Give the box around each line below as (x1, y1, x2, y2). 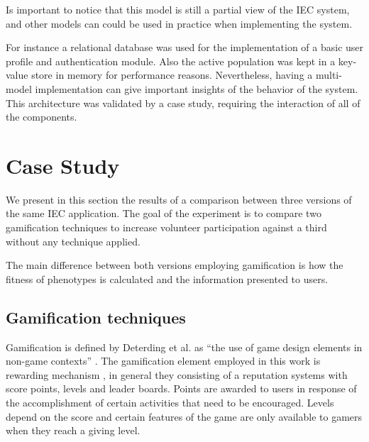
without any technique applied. (6, 233, 141, 248)
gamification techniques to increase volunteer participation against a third (6, 220, 327, 235)
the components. (6, 109, 77, 124)
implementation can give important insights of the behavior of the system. (35, 81, 358, 96)
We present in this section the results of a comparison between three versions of (6, 192, 352, 206)
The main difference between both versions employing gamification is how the (6, 258, 343, 272)
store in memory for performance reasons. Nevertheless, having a (31, 67, 313, 82)
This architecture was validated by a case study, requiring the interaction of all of (6, 95, 360, 110)
